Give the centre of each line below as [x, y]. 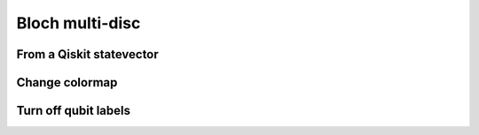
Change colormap [67, 82]
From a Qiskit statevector [87, 54]
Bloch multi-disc [79, 23]
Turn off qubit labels [73, 111]
